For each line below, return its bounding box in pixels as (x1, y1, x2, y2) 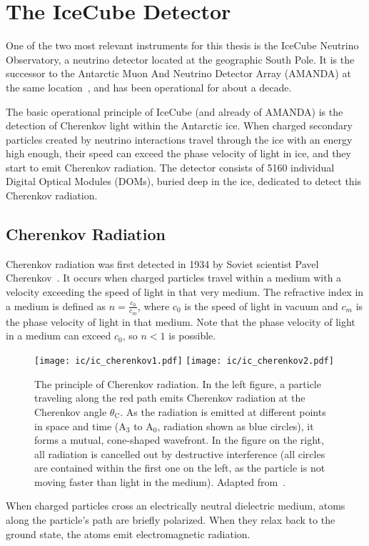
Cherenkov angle (34, 404, 107, 419)
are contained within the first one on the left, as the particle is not (34, 460, 325, 475)
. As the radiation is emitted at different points (120, 404, 326, 419)
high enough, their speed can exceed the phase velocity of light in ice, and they (6, 146, 351, 161)
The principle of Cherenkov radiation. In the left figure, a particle (34, 376, 321, 391)
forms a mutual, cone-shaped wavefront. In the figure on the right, (34, 432, 324, 447)
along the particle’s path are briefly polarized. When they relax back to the (6, 512, 335, 527)
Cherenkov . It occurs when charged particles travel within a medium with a (6, 270, 342, 285)
